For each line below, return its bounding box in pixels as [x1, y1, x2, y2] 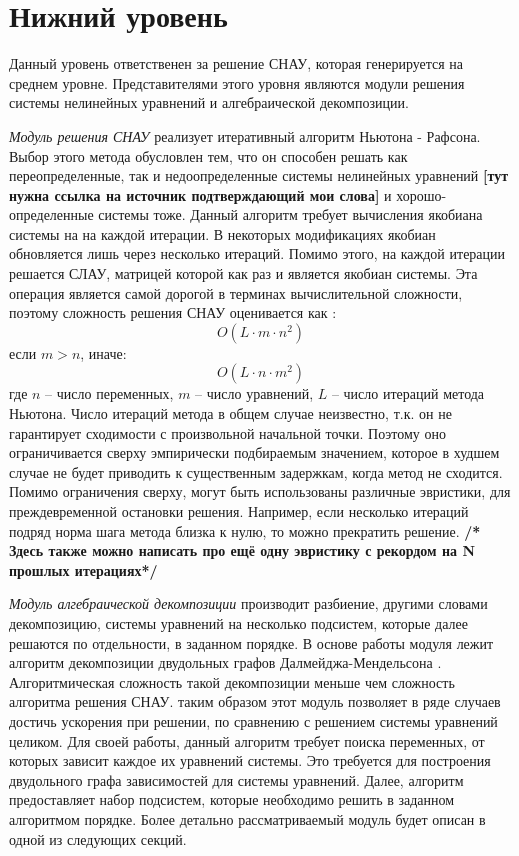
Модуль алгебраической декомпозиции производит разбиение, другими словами [9, 593, 488, 614]
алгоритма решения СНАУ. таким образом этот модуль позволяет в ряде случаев [9, 691, 501, 712]
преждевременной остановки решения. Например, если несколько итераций [9, 501, 469, 521]
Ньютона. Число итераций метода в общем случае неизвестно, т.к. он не [9, 403, 452, 424]
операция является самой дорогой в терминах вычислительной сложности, [9, 282, 463, 303]
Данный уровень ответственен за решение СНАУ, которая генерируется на [9, 53, 464, 74]
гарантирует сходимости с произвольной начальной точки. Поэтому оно [9, 422, 447, 443]
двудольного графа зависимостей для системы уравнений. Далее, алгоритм [9, 769, 464, 790]
